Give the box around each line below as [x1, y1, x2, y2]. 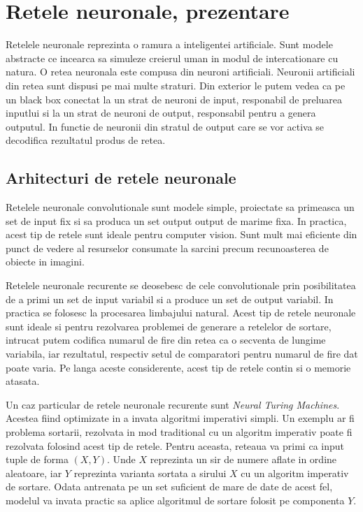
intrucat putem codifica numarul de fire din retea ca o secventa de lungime [6, 332, 326, 347]
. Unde [106, 452, 136, 467]
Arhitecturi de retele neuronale [6, 167, 236, 189]
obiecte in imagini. [6, 254, 85, 269]
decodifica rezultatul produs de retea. [6, 133, 166, 147]
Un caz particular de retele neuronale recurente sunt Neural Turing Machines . [6, 397, 340, 411]
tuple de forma [6, 452, 69, 467]
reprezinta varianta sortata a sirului [73, 465, 227, 480]
